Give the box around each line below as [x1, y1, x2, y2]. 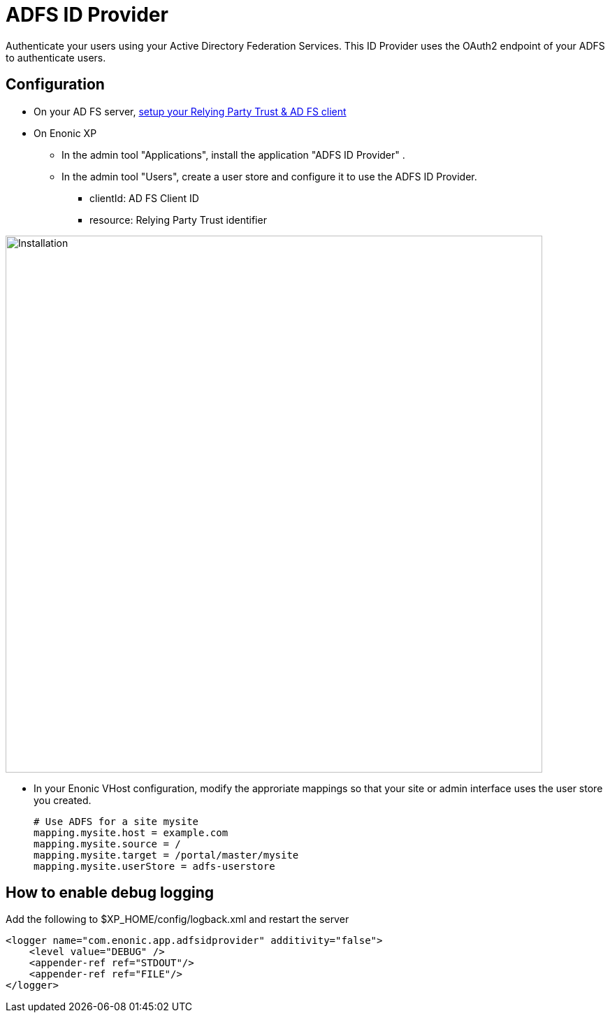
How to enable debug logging [6, 884, 215, 902]
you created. [34, 794, 92, 806]
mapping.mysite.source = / [34, 838, 181, 849]
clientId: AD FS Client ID [89, 192, 199, 204]
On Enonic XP [34, 127, 97, 139]
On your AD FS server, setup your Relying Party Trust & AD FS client [34, 105, 347, 117]
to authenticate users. [6, 51, 106, 64]
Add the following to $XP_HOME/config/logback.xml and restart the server [6, 913, 349, 926]
